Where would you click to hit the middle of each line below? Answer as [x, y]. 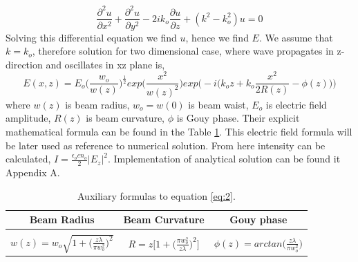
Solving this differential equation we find [91, 37]
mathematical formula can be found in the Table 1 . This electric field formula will [179, 132]
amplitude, [28, 118]
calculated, [28, 159]
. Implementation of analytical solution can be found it [224, 159]
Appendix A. [33, 172]
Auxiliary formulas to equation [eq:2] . [157, 195]
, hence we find [217, 37]
